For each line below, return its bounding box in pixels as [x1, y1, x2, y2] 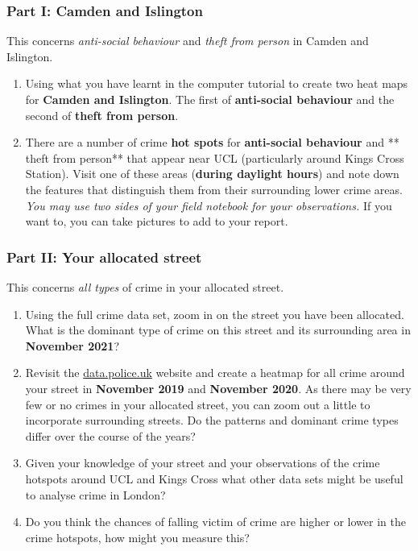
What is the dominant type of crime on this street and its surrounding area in [25, 321, 411, 338]
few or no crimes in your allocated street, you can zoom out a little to [25, 396, 370, 412]
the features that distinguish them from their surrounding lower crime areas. [25, 180, 403, 197]
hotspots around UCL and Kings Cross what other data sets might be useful [25, 470, 404, 487]
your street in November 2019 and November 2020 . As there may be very [25, 379, 412, 396]
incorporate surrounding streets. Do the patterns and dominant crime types [25, 412, 399, 429]
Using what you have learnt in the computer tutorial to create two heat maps [25, 75, 408, 92]
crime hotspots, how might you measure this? [25, 528, 250, 545]
